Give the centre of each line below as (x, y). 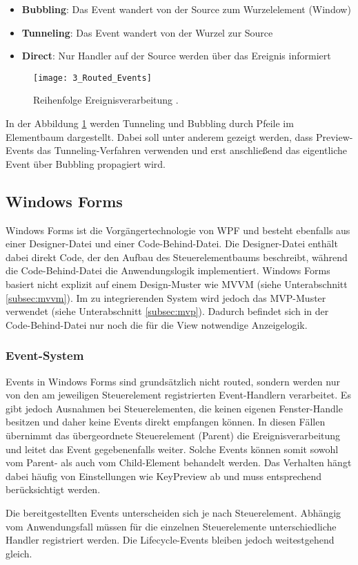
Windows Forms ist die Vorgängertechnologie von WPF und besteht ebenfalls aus (178, 230)
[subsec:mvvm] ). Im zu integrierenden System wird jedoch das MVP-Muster (166, 297)
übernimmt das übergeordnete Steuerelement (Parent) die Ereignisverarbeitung (173, 435)
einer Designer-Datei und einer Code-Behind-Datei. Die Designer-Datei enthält (172, 243)
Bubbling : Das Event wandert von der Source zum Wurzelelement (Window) (186, 9)
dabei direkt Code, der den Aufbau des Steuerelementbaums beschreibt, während (177, 257)
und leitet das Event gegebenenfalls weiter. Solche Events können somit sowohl (172, 449)
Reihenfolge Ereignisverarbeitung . (106, 100)
